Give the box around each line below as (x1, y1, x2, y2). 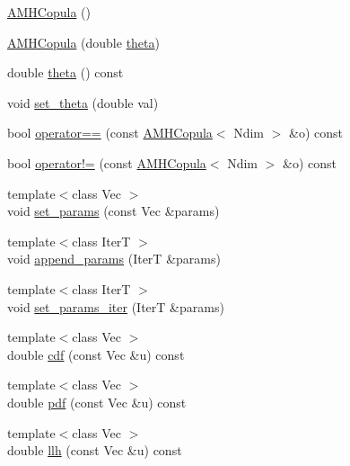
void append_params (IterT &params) (7, 249, 221, 268)
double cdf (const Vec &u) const (7, 345, 185, 363)
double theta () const (7, 63, 124, 82)
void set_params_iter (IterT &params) (7, 297, 224, 316)
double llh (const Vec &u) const (7, 441, 182, 460)
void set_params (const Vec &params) (7, 202, 220, 220)
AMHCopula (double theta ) (7, 32, 160, 51)
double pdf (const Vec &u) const (7, 392, 187, 411)
